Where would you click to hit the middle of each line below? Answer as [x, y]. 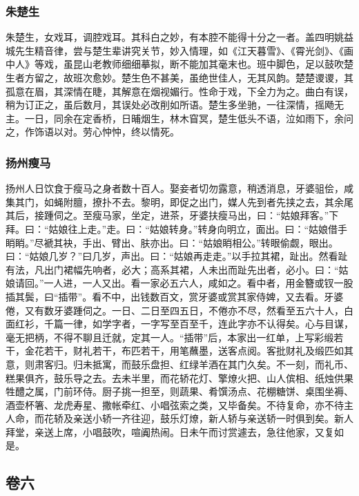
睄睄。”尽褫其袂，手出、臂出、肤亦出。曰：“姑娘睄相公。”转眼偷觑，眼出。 [172, 242]
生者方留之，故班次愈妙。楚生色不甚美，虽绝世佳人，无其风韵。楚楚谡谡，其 [179, 77]
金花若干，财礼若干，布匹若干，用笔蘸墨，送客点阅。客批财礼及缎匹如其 [189, 351]
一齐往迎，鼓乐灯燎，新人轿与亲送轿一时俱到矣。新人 [232, 418]
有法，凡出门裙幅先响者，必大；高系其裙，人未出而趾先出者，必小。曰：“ [172, 269]
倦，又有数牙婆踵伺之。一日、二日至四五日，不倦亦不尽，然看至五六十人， [175, 310]
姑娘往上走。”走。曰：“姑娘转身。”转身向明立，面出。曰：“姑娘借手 [198, 228]
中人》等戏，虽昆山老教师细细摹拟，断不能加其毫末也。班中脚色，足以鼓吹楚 [179, 64]
